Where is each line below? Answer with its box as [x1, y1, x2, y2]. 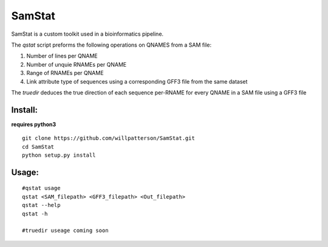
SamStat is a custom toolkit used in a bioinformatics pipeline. [11, 30, 164, 38]
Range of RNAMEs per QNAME [26, 70, 104, 77]
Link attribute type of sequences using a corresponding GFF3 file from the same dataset [26, 77, 248, 85]
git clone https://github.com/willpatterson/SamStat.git [22, 135, 196, 142]
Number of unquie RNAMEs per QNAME [26, 61, 127, 68]
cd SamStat [22, 143, 55, 150]
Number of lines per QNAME [26, 52, 98, 60]
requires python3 [11, 120, 56, 128]
